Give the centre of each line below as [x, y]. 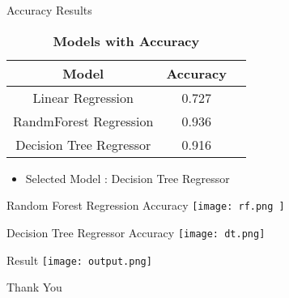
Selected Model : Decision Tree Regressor [127, 178]
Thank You [34, 287]
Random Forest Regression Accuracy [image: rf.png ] [146, 205]
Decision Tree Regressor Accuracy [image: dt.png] [136, 232]
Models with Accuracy [126, 40]
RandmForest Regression [83, 121]
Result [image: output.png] [79, 260]
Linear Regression [83, 97]
